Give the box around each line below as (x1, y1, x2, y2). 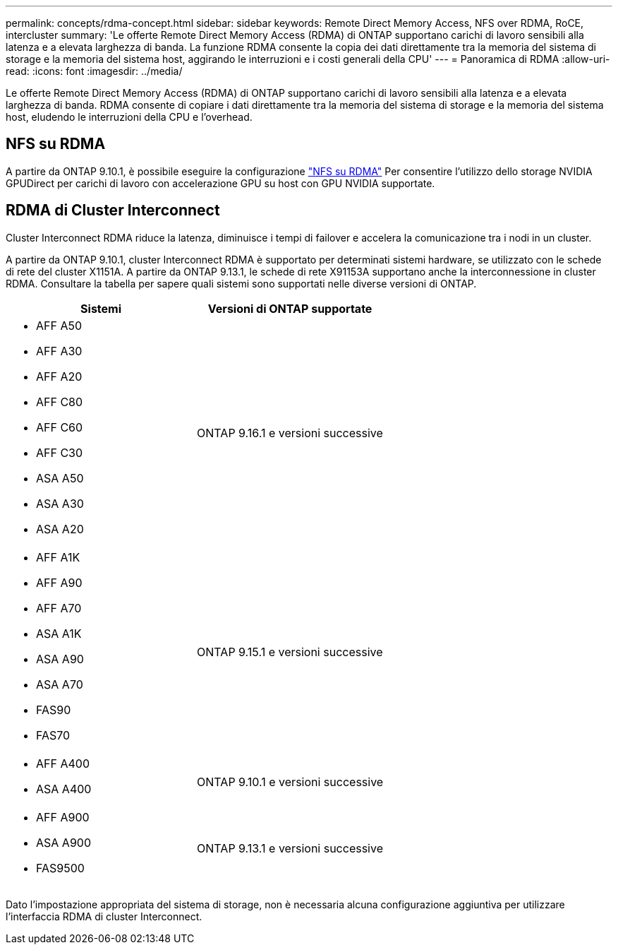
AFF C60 (36, 420, 83, 434)
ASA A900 (36, 835, 91, 850)
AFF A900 (36, 809, 90, 824)
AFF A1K (36, 550, 80, 564)
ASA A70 (36, 677, 83, 691)
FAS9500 (36, 860, 85, 875)
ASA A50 (36, 470, 84, 485)
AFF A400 (36, 756, 90, 771)
